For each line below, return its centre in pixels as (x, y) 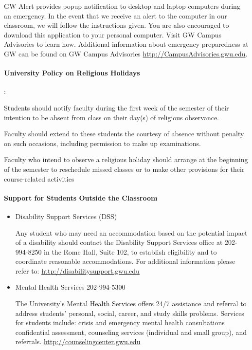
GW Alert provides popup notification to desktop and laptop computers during (122, 6)
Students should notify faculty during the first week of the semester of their (117, 107)
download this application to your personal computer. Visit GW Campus (113, 34)
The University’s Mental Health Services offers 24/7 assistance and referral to (131, 304)
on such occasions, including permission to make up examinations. (102, 143)
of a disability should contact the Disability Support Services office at (119, 242)
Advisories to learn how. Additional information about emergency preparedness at (126, 44)
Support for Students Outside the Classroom (81, 197)
